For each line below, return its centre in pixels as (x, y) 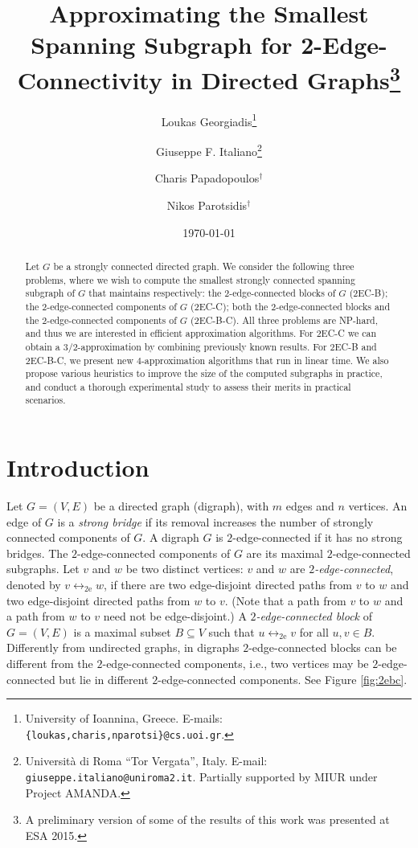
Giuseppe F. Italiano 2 (209, 150)
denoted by (34, 585)
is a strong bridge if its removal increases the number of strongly (215, 521)
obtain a (43, 346)
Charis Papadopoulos (207, 178)
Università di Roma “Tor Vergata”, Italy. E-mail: (146, 761)
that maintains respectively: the (155, 293)
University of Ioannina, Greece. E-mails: (124, 718)
